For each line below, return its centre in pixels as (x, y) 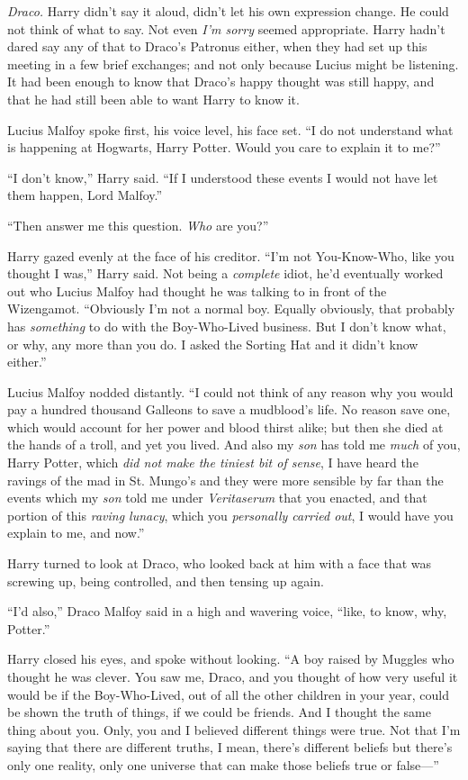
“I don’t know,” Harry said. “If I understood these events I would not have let (223, 177)
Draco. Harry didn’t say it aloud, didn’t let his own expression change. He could (228, 11)
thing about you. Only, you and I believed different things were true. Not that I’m (234, 729)
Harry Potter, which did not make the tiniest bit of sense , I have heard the (213, 463)
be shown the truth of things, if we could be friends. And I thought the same (219, 712)
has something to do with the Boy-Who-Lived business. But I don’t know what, (227, 326)
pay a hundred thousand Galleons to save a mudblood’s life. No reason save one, (229, 409)
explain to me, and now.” (76, 533)
